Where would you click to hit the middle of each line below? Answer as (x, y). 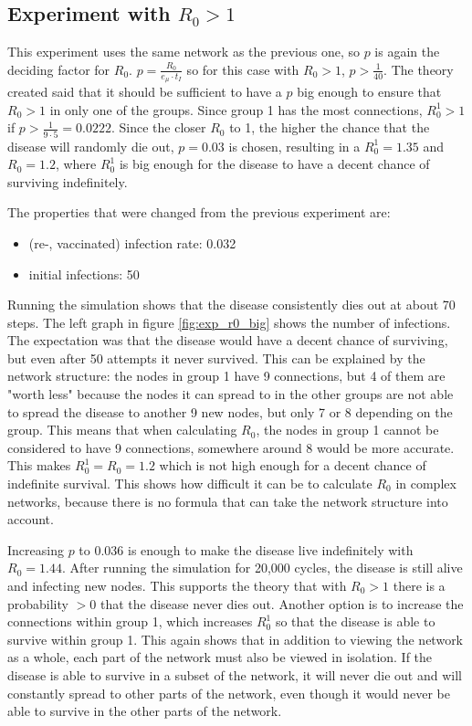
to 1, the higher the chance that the (330, 127)
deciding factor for (59, 69)
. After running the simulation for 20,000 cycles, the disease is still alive (262, 568)
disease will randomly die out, (91, 146)
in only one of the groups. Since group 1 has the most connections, (236, 109)
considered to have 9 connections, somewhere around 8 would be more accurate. (231, 447)
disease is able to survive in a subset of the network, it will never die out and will (235, 674)
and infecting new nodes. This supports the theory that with (177, 585)
